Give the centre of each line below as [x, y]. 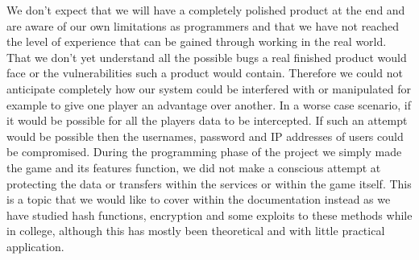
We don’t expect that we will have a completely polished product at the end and [206, 10]
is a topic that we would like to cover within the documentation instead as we [199, 199]
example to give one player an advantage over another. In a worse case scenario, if [209, 104]
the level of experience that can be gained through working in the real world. [197, 41]
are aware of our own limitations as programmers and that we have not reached [203, 25]
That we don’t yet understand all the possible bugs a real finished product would [207, 57]
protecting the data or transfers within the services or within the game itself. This [209, 183]
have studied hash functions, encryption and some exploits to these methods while [209, 215]
